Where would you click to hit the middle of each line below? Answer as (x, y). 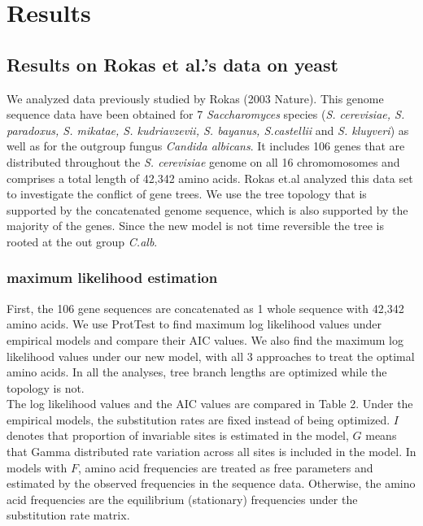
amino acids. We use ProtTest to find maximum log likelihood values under (194, 324)
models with (37, 467)
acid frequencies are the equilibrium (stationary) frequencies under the (182, 499)
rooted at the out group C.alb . (82, 241)
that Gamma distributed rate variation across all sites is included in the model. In (211, 452)
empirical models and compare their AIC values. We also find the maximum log (205, 339)
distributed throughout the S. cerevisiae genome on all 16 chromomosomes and (203, 161)
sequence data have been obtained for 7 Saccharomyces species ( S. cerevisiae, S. (206, 114)
